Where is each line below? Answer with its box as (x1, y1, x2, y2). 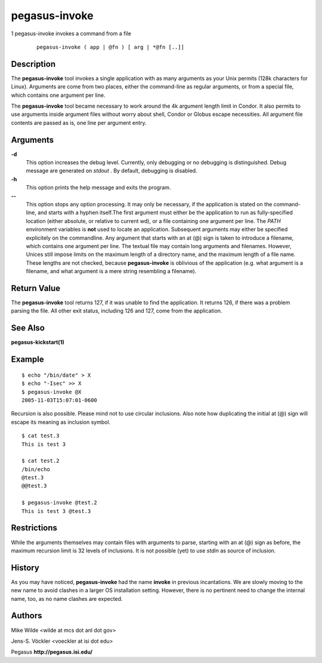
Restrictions (11, 523, 58, 533)
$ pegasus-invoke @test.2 (21, 499, 98, 506)
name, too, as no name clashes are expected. (11, 595, 123, 602)
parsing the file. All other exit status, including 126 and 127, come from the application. (11, 307, 222, 314)
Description (11, 59, 56, 69)
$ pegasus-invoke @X (21, 389, 82, 395)
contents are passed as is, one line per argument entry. (11, 119, 147, 126)
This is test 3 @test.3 (21, 508, 91, 514)
